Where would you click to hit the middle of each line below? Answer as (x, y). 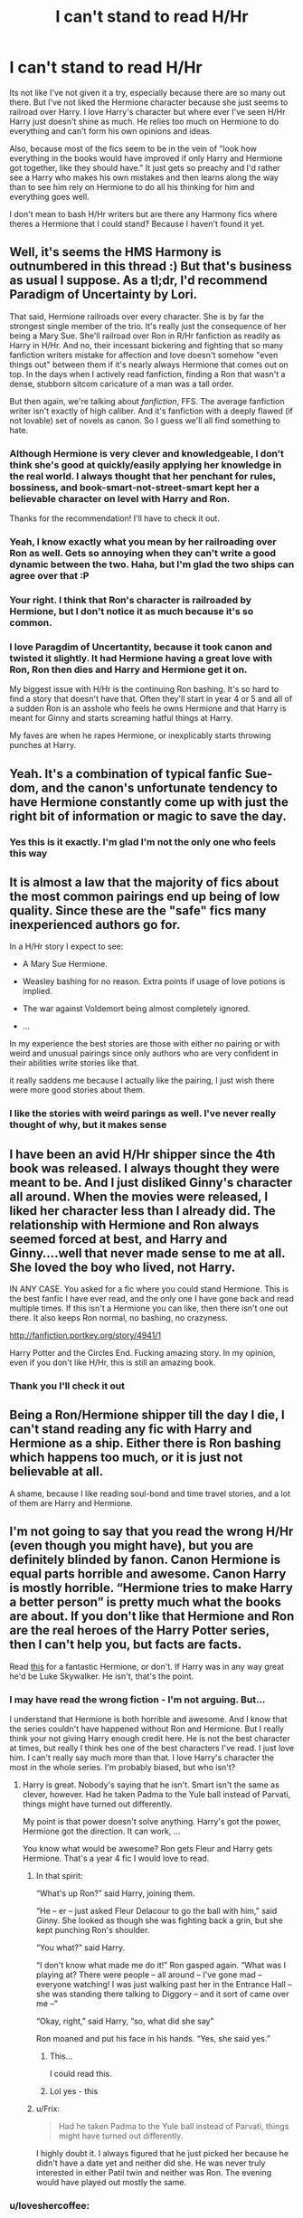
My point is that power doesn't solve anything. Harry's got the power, (151, 1821)
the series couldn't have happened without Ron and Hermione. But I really (147, 1729)
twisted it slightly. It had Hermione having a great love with (141, 658)
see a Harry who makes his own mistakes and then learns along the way (144, 177)
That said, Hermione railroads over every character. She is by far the (137, 316)
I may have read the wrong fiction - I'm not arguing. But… (137, 1700)
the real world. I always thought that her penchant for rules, (142, 476)
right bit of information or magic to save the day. (148, 816)
